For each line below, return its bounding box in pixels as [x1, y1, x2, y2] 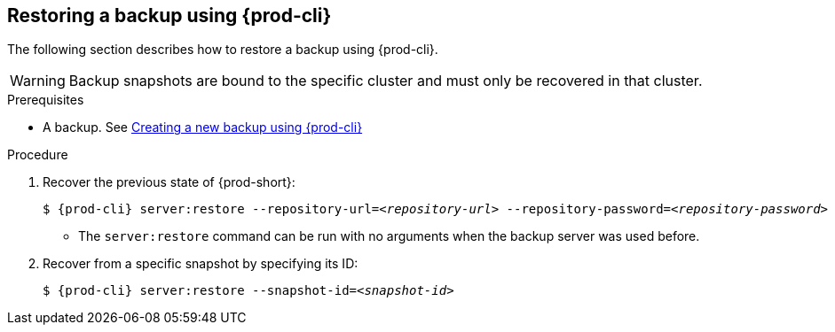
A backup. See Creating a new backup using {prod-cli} [43, 120, 363, 135]
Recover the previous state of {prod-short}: [43, 174, 295, 190]
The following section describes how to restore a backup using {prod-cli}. [7, 42, 438, 58]
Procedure [7, 147, 68, 163]
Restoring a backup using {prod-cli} [7, 4, 332, 27]
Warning [10, 72, 66, 90]
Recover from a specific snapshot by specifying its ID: [43, 256, 358, 272]
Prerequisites [7, 92, 84, 108]
